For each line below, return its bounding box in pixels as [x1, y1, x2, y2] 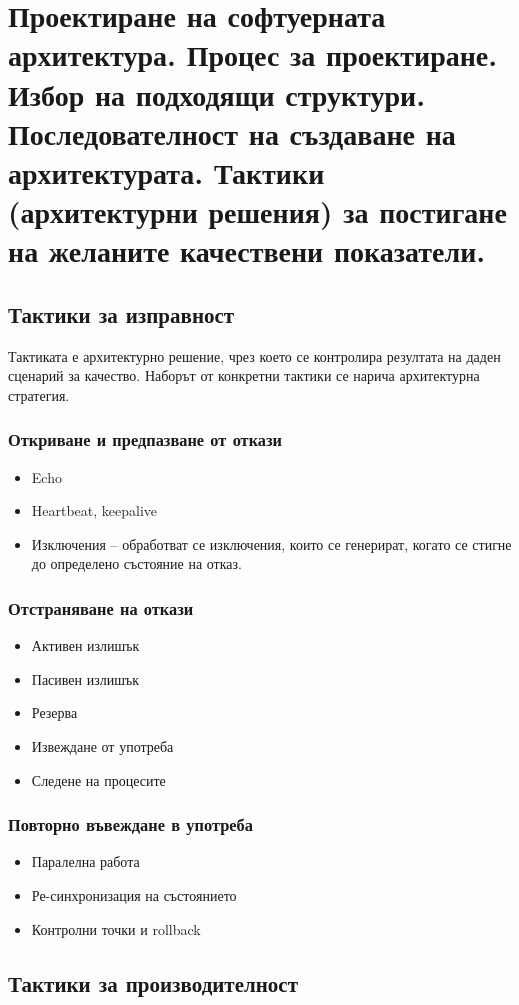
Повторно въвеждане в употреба [8, 812, 253, 837]
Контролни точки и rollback [31, 918, 201, 939]
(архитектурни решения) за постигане [8, 191, 507, 232]
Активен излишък [31, 635, 140, 656]
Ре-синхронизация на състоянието [31, 885, 237, 906]
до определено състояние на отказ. [31, 553, 242, 574]
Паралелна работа [31, 851, 140, 872]
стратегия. [8, 384, 70, 405]
